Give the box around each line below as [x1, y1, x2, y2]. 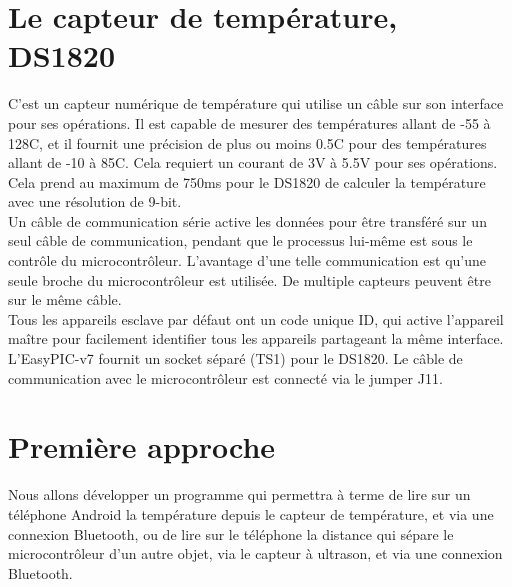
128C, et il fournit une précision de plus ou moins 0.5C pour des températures [8, 132, 487, 153]
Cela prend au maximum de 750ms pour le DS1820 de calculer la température [8, 171, 486, 192]
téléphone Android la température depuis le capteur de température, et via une [8, 503, 494, 524]
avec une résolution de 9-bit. [8, 191, 182, 212]
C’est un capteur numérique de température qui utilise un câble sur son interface [8, 93, 504, 114]
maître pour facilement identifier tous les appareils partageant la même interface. [8, 328, 504, 349]
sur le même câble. [8, 289, 122, 310]
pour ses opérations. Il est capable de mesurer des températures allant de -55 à [8, 112, 491, 133]
